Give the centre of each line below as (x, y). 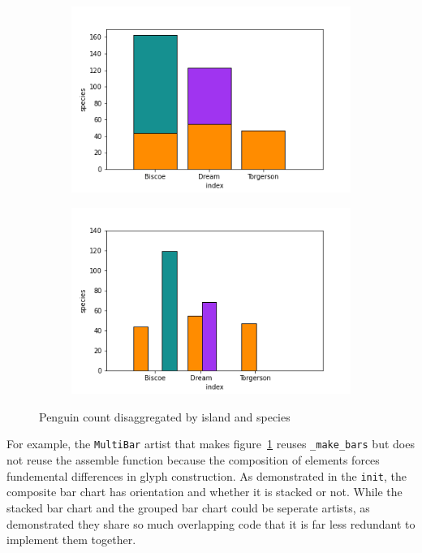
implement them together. (71, 540)
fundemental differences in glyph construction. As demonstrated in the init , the (207, 475)
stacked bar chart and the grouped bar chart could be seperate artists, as (188, 507)
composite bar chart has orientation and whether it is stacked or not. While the (205, 492)
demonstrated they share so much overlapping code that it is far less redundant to (211, 523)
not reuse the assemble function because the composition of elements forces (193, 460)
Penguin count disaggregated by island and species (165, 416)
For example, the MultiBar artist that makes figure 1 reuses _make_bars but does (211, 444)
